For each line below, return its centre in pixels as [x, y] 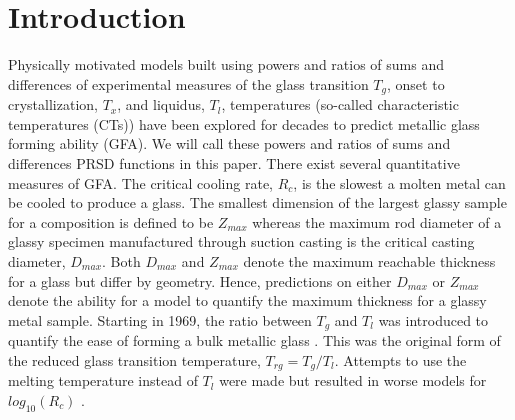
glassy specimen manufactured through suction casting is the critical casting [241, 241]
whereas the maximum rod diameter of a [377, 221]
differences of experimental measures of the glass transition [188, 83]
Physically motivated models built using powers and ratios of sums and [226, 64]
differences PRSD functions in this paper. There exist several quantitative [234, 162]
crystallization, [53, 104]
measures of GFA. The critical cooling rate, [140, 182]
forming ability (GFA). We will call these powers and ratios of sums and [229, 143]
